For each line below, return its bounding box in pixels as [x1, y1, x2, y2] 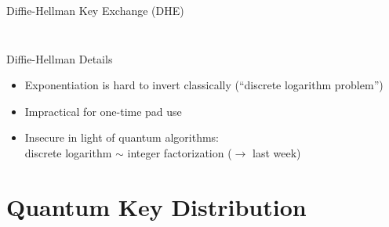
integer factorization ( [127, 144, 232, 160]
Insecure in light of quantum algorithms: [24, 129, 219, 146]
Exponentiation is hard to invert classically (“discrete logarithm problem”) [24, 77, 384, 93]
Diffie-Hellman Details [6, 50, 113, 67]
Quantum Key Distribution [6, 190, 307, 222]
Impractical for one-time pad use [24, 103, 182, 119]
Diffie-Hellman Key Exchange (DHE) [6, 2, 184, 18]
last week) [253, 144, 301, 160]
